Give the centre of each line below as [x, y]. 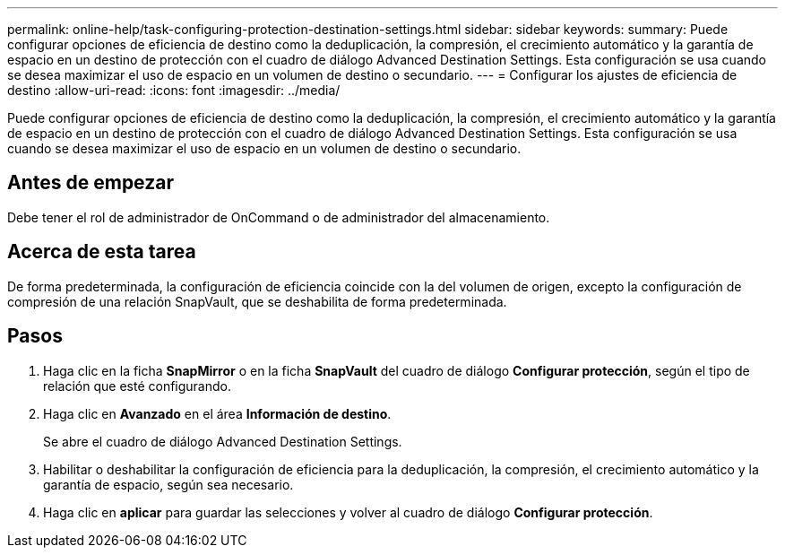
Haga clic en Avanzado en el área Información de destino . [217, 413]
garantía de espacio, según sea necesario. [168, 484]
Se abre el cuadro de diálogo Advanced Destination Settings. [223, 441]
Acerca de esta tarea [102, 252]
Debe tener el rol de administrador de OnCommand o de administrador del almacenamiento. [279, 217]
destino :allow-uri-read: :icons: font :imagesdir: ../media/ [174, 90]
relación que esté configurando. [137, 386]
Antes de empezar [91, 183]
